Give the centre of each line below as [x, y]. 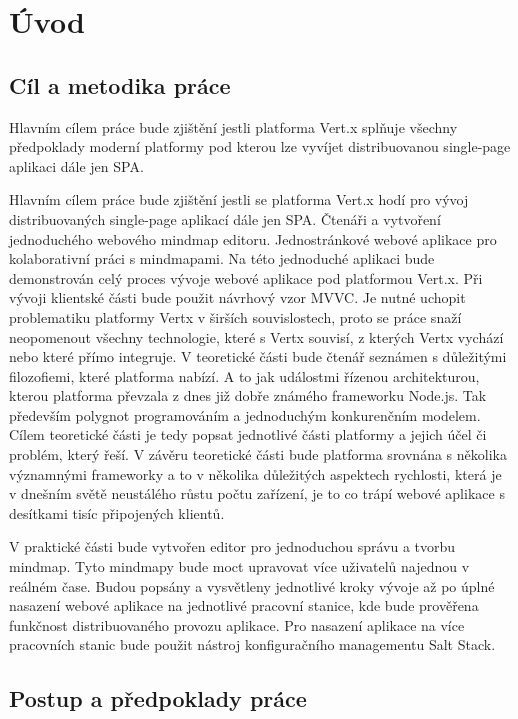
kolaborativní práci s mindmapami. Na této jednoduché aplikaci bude [222, 258]
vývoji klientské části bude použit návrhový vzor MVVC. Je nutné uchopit [237, 297]
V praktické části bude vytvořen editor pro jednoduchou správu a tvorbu [232, 546]
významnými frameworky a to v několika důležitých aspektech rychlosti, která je [255, 473]
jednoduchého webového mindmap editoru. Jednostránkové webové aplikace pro [253, 238]
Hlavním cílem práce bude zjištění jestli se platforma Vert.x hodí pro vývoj [239, 199]
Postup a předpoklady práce [158, 698]
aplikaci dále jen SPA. [76, 165]
